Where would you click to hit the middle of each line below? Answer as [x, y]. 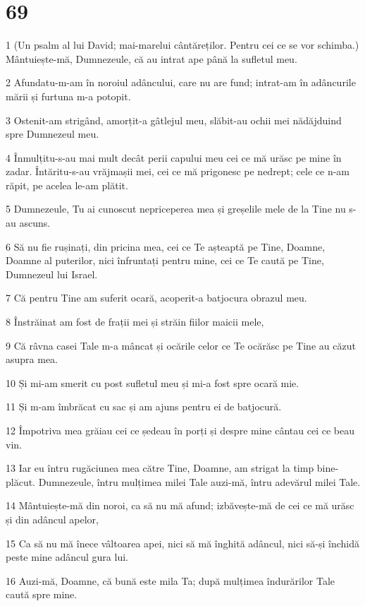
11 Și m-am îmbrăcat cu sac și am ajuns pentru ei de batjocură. [144, 406]
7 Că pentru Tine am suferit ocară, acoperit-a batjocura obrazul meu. [156, 298]
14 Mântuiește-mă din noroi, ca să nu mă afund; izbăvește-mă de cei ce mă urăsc [180, 505]
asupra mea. [32, 359]
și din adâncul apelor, [52, 519]
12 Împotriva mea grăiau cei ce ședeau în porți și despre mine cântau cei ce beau [180, 430]
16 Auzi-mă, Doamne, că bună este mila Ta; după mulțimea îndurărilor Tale [171, 580]
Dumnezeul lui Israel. [52, 274]
